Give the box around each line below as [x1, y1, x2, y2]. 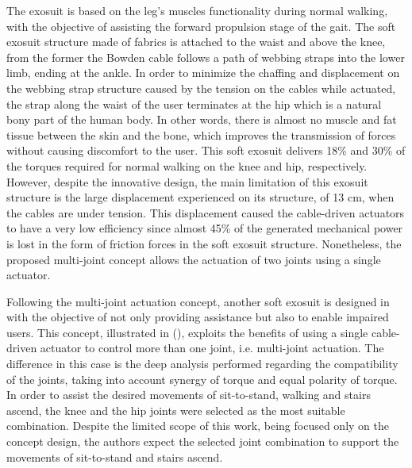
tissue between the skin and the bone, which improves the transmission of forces [6, 126, 396, 143]
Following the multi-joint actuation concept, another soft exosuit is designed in [6, 293, 390, 309]
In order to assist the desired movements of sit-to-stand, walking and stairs [6, 386, 371, 403]
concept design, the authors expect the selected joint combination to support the [6, 433, 399, 450]
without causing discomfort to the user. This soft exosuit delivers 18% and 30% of [6, 142, 406, 159]
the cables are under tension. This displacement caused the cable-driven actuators [6, 204, 405, 221]
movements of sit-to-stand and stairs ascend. [6, 448, 223, 465]
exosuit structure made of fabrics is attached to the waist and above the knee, [6, 33, 386, 50]
